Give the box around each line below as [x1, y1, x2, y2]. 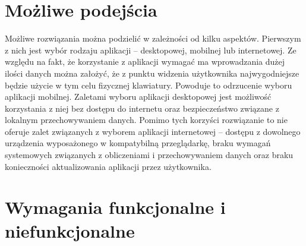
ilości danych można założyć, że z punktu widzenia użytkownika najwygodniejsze [5, 67, 299, 79]
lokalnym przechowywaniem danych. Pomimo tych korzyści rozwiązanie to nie [5, 113, 288, 126]
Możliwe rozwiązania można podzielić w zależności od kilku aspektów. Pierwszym [5, 32, 301, 45]
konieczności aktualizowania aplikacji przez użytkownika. [5, 160, 212, 172]
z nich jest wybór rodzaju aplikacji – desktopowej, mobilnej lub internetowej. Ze [5, 43, 296, 56]
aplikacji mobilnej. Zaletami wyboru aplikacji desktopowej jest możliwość [5, 90, 272, 103]
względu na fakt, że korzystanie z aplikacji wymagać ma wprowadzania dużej [5, 55, 285, 68]
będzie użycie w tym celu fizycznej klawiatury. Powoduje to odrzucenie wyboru [5, 78, 292, 91]
